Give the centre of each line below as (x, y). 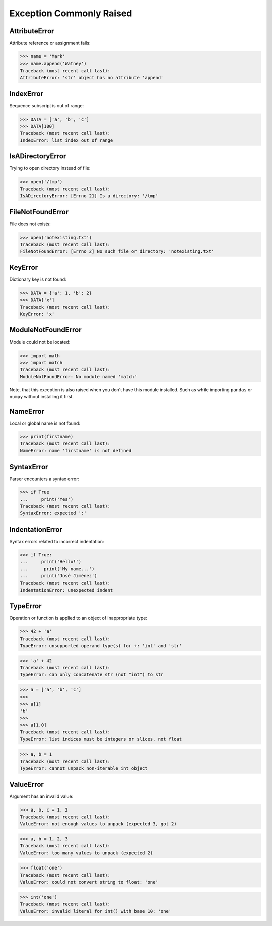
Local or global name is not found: (45, 423)
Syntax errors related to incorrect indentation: (57, 541)
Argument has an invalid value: (41, 796)
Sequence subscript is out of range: (47, 105)
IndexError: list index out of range (66, 140)
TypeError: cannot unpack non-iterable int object (84, 768)
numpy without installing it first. (42, 397)
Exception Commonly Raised (71, 13)
